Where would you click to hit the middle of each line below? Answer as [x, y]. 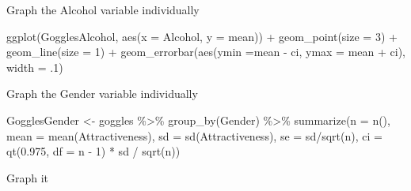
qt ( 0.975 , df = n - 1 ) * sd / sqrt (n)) [93, 151]
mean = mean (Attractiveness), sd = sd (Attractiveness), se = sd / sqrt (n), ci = [194, 135]
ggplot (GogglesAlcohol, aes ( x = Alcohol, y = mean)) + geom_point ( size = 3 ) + [202, 36]
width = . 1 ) [35, 67]
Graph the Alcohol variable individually [103, 9]
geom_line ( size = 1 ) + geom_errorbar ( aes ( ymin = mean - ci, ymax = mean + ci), [206, 52]
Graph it [28, 177]
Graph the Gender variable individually [102, 94]
